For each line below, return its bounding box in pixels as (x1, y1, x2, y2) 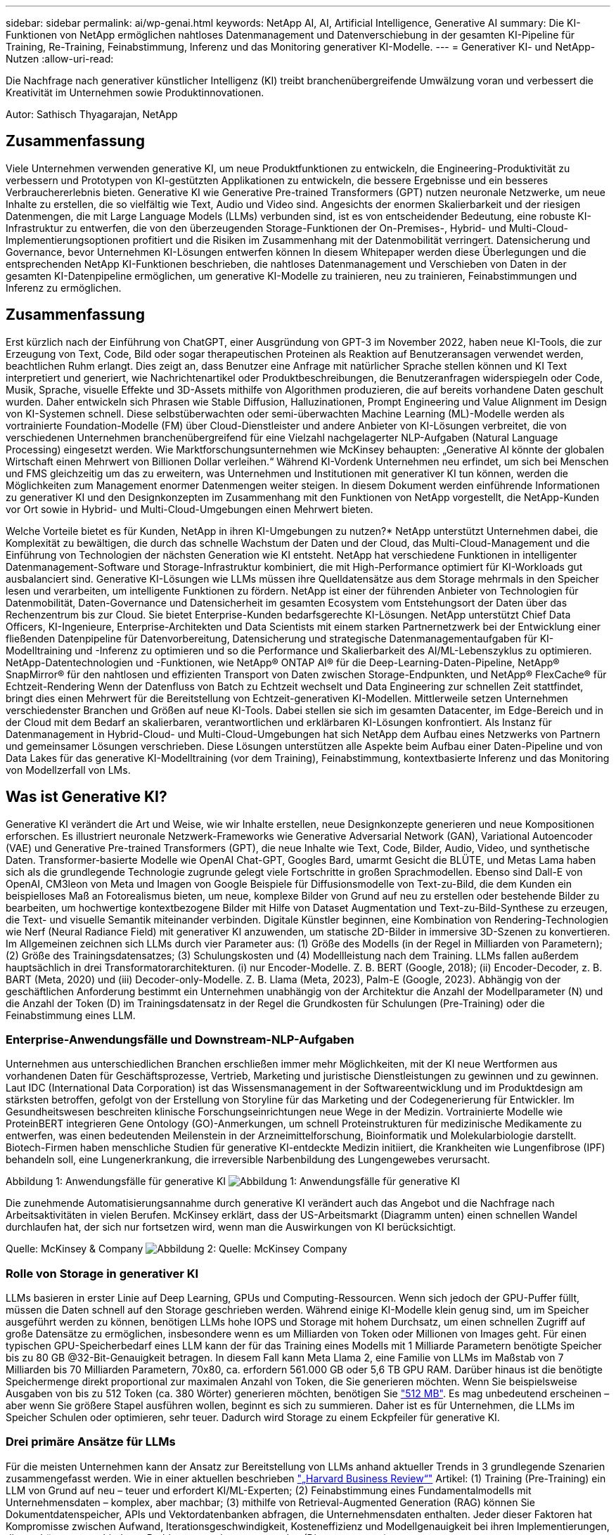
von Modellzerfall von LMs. (6, 763, 131, 776)
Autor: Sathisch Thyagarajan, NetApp (6, 108, 178, 120)
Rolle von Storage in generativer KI (6, 1266, 199, 1281)
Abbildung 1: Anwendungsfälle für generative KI (6, 1175, 226, 1188)
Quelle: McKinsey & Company (6, 1243, 143, 1255)
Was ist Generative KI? (6, 788, 167, 806)
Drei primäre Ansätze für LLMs (6, 1434, 176, 1449)
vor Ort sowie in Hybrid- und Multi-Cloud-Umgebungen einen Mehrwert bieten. (6, 503, 373, 515)
